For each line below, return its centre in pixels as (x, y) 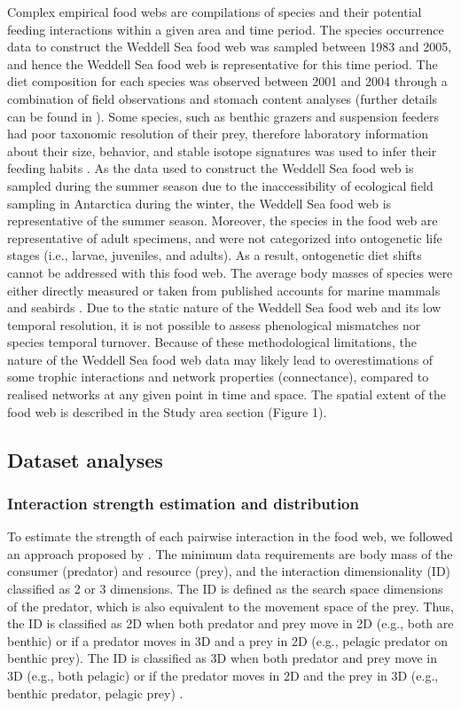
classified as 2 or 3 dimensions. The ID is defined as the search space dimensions (225, 589)
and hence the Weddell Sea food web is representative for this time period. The (223, 63)
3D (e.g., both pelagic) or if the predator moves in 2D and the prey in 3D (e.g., (223, 675)
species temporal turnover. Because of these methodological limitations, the (212, 342)
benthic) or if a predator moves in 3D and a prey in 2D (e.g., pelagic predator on (227, 640)
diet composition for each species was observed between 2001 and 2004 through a (227, 81)
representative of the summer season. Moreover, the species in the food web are (223, 221)
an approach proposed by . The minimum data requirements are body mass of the (230, 553)
